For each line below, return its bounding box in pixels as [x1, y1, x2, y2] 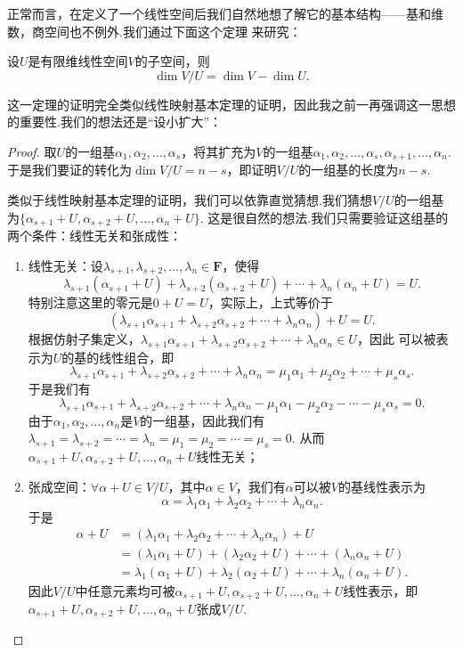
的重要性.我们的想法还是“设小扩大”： [7, 112, 223, 131]
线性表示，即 [343, 581, 418, 599]
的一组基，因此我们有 [140, 411, 265, 429]
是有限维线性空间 [28, 52, 128, 70]
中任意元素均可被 [75, 581, 175, 599]
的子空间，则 [134, 52, 210, 70]
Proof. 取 [7, 142, 57, 160]
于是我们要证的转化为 [7, 160, 132, 179]
